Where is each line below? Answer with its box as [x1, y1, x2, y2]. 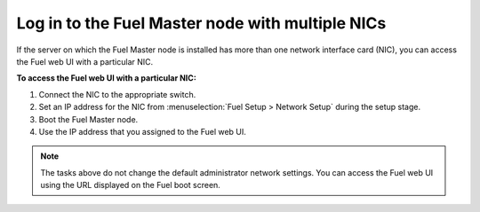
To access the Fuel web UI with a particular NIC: [16, 73, 197, 83]
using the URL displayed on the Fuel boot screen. [40, 180, 221, 191]
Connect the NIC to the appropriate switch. [38, 89, 196, 99]
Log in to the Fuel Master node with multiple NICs [16, 13, 387, 33]
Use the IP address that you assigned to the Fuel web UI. [38, 126, 246, 137]
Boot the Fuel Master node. [38, 114, 139, 124]
